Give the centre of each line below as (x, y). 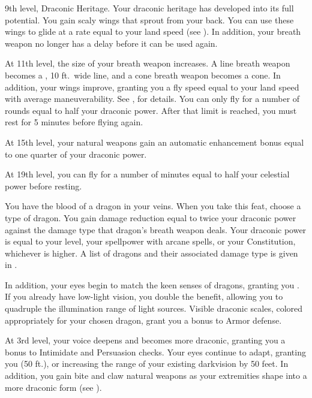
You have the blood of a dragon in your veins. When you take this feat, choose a (153, 206)
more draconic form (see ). (53, 387)
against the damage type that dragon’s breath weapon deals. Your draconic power (156, 229)
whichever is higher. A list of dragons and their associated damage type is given (151, 253)
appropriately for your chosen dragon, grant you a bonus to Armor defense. (143, 320)
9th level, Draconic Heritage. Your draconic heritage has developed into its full (149, 8)
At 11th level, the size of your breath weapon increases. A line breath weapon (148, 63)
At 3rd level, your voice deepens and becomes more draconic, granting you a (145, 340)
